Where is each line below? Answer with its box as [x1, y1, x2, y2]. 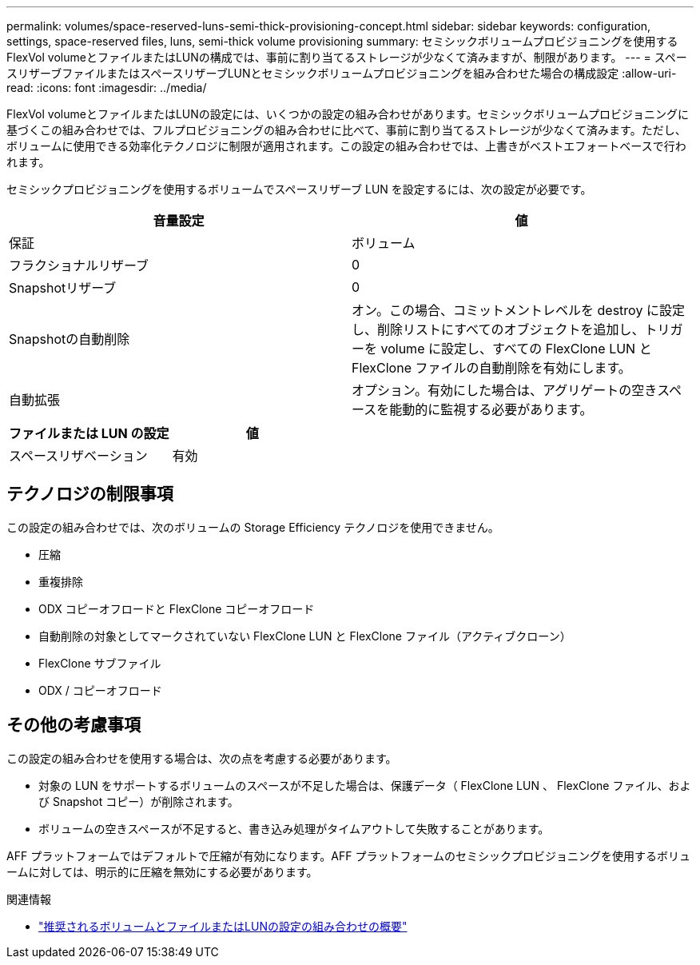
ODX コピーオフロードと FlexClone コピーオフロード [38, 601, 315, 616]
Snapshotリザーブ [9, 280, 117, 296]
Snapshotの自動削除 [9, 331, 130, 347]
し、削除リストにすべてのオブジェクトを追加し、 [352, 321, 645, 337]
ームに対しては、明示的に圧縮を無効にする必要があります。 [6, 864, 318, 879]
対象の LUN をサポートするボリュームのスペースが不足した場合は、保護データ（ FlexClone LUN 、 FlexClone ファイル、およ [38, 778, 691, 792]
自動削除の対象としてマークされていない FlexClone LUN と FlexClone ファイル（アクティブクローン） [38, 628, 571, 643]
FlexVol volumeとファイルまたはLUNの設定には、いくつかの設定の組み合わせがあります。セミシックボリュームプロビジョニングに [6, 107, 690, 121]
